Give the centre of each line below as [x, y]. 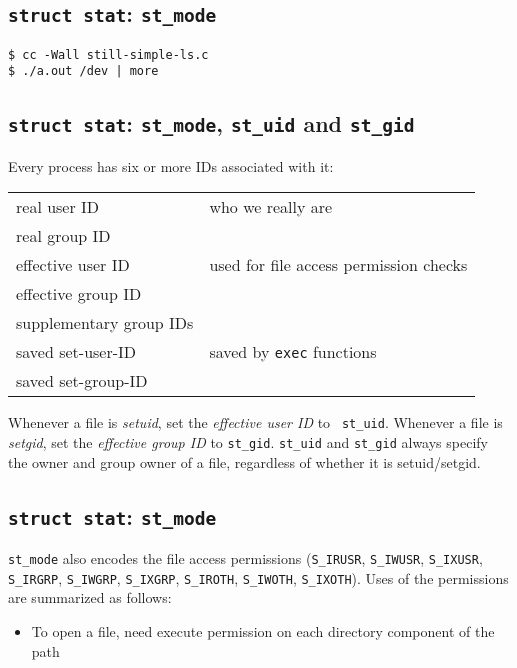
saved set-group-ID [82, 381]
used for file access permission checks [338, 265]
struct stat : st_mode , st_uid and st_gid [211, 123]
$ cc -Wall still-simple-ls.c [108, 54]
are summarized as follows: [90, 597]
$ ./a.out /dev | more [83, 71]
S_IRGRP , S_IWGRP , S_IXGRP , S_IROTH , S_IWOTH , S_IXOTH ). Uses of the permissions [258, 577]
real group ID [63, 236]
